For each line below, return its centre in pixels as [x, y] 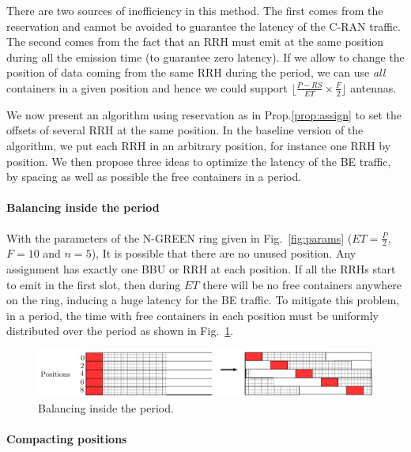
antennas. [373, 87]
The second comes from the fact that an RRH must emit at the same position [195, 41]
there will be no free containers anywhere [302, 284]
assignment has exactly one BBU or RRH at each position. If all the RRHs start [201, 268]
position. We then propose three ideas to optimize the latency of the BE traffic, [199, 161]
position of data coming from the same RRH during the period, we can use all [196, 72]
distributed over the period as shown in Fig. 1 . [120, 331]
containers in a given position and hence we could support [147, 87]
